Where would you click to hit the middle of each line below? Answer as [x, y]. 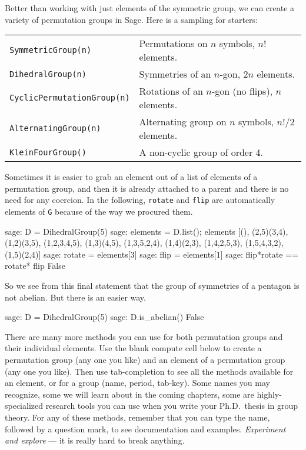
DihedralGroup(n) [48, 74]
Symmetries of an [175, 74]
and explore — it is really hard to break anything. [95, 440]
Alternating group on [183, 122]
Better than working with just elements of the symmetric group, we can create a [150, 8]
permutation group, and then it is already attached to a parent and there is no [147, 188]
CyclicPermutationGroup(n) [70, 98]
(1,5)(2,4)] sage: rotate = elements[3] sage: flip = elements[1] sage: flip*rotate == [152, 254]
